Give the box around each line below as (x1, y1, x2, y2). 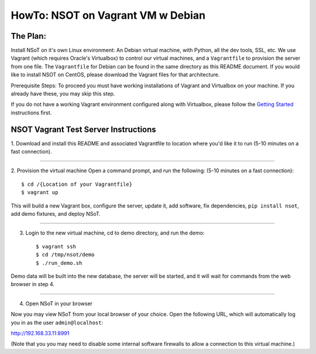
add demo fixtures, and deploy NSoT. (11, 210, 101, 217)
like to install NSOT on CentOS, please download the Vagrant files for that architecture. (11, 71, 220, 79)
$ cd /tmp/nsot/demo (36, 251, 95, 258)
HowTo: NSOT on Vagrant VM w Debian (11, 9, 206, 22)
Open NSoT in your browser (25, 299, 93, 307)
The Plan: (11, 31, 47, 41)
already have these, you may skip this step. (11, 90, 115, 97)
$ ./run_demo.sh (36, 260, 83, 266)
